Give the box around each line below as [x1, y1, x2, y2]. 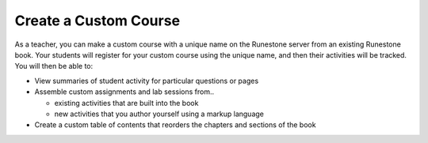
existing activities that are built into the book [54, 98, 199, 107]
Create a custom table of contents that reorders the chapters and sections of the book [34, 120, 316, 130]
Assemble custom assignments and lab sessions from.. [34, 87, 215, 96]
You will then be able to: [14, 62, 94, 71]
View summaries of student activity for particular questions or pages [34, 76, 259, 85]
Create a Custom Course [14, 12, 181, 29]
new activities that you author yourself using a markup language [54, 109, 265, 119]
